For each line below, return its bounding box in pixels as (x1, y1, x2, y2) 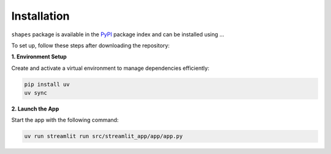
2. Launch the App (11, 105, 59, 113)
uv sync (24, 90, 47, 96)
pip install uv (24, 80, 70, 88)
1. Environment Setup (11, 53, 67, 61)
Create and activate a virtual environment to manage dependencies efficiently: (11, 64, 210, 72)
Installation (11, 9, 70, 23)
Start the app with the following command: (11, 117, 119, 124)
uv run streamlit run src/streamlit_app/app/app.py (24, 133, 183, 140)
